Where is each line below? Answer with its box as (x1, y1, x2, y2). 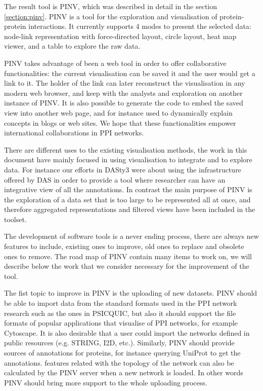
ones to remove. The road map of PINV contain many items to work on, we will (4, 251, 252, 261)
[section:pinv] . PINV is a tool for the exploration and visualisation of (4, 11, 217, 21)
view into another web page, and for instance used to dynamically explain (4, 107, 233, 118)
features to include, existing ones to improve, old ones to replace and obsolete (4, 241, 244, 252)
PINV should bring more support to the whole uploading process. (4, 377, 207, 387)
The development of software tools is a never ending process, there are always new (4, 231, 259, 241)
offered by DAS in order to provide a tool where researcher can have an (4, 174, 226, 185)
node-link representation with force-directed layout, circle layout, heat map (4, 30, 237, 41)
